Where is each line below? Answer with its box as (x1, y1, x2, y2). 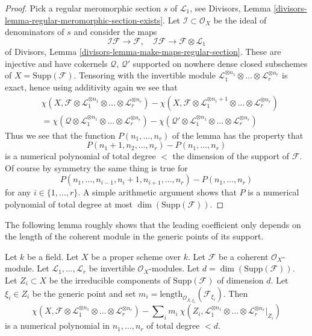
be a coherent (218, 250, 269, 262)
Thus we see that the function (5, 128, 116, 141)
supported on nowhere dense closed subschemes (133, 57, 308, 69)
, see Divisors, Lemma (190, 2, 271, 14)
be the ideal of (213, 13, 267, 26)
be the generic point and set (32, 287, 136, 299)
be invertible (89, 262, 135, 274)
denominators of (5, 25, 64, 38)
